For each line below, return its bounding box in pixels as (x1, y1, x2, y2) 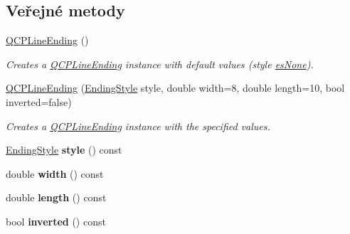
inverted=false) (6, 94, 72, 109)
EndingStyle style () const (6, 142, 122, 157)
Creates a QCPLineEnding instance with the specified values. (6, 118, 270, 133)
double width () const (6, 166, 104, 181)
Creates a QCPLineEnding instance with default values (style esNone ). (6, 56, 314, 71)
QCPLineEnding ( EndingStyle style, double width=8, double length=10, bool (6, 80, 345, 95)
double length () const (6, 190, 107, 205)
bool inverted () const (6, 213, 106, 228)
